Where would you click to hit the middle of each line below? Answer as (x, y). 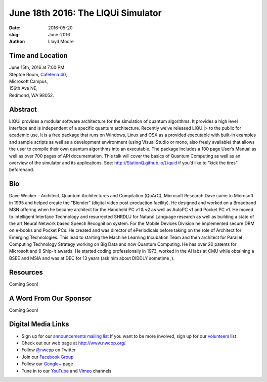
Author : (17, 42)
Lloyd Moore (61, 42)
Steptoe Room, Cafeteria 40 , (38, 74)
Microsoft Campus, (29, 81)
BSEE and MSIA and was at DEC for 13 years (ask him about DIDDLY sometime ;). (92, 258)
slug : (14, 34)
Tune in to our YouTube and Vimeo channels (67, 371)
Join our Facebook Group (47, 357)
